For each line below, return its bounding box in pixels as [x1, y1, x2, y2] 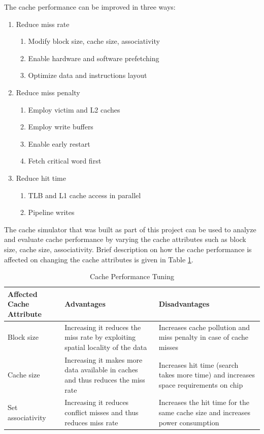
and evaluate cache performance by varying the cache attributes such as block [4, 234, 246, 245]
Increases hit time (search [158, 359, 239, 370]
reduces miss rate [64, 417, 118, 427]
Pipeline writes [28, 207, 75, 218]
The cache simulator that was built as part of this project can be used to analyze [4, 224, 256, 234]
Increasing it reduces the [64, 321, 141, 332]
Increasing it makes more [64, 354, 143, 365]
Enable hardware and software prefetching [28, 52, 159, 63]
